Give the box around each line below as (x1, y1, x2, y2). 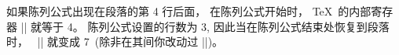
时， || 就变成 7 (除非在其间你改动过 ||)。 (6, 33, 224, 50)
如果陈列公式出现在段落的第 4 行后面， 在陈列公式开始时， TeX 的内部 (6, 3, 372, 19)
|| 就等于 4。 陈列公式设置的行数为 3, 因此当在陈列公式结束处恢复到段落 (20, 18, 390, 34)
